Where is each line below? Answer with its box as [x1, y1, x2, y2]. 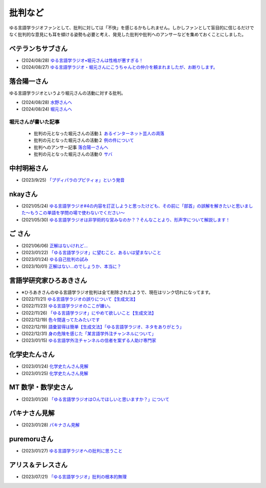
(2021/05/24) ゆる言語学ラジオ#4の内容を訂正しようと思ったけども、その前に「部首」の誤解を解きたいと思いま [21, 203, 249, 209]
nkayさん [9, 190, 38, 198]
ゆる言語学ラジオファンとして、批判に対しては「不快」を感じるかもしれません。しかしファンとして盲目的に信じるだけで [9, 25, 255, 31]
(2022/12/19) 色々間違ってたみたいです [21, 317, 100, 323]
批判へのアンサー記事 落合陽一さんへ [33, 144, 108, 150]
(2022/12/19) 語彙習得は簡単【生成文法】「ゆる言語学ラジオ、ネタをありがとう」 [21, 324, 184, 330]
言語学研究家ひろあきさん [9, 276, 87, 285]
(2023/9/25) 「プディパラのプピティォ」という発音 [21, 177, 125, 183]
